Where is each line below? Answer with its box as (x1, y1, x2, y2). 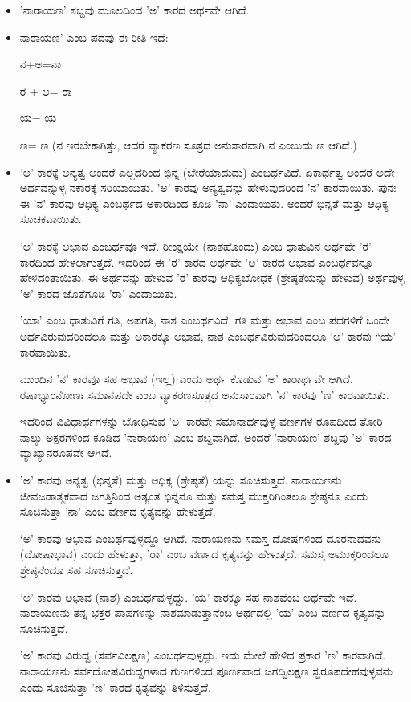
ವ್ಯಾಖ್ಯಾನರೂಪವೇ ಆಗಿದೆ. (19, 444, 112, 461)
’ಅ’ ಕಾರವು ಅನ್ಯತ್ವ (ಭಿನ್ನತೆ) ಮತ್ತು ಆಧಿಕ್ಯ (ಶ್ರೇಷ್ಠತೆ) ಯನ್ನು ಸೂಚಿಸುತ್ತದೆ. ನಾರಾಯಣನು (19, 471, 342, 488)
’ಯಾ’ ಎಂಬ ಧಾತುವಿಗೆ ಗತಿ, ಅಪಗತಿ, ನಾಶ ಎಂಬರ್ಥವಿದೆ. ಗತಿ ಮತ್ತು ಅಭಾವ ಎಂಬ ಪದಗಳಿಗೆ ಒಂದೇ (19, 312, 390, 329)
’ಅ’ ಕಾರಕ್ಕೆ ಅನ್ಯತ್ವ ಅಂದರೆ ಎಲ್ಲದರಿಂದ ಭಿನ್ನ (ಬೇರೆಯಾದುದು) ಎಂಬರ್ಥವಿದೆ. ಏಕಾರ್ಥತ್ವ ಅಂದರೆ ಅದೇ (19, 163, 395, 180)
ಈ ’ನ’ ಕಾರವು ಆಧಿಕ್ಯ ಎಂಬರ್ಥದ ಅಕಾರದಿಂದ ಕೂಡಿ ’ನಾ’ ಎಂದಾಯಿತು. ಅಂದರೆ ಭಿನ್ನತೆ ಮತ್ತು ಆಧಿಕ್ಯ (19, 194, 389, 211)
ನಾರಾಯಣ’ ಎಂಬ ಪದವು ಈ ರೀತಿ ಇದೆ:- (19, 28, 173, 45)
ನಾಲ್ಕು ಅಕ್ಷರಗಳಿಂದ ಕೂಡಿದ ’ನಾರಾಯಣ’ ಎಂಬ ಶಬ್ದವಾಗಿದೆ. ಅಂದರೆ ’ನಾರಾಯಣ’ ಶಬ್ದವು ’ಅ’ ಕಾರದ (19, 428, 392, 445)
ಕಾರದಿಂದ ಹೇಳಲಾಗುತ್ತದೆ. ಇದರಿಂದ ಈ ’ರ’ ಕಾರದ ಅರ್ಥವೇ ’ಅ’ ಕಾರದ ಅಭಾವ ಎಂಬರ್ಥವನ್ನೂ (19, 253, 374, 270)
